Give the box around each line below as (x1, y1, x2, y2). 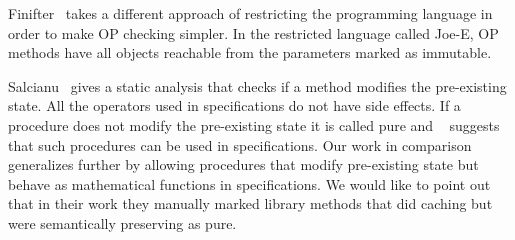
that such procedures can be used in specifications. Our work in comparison (8, 134, 472, 155)
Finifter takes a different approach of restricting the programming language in (8, 3, 493, 23)
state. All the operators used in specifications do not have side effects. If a (8, 95, 461, 116)
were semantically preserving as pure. (8, 212, 237, 233)
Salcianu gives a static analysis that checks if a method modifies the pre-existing (8, 75, 507, 96)
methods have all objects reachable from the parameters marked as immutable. (8, 42, 492, 63)
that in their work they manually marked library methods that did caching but (8, 193, 493, 214)
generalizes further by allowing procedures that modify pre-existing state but (8, 154, 479, 175)
